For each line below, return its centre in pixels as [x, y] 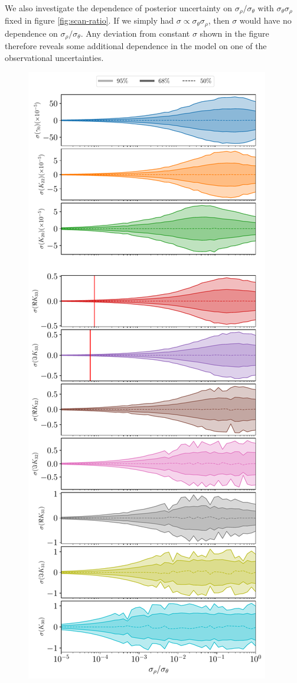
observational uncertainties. [54, 57]
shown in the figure [234, 33]
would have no [265, 20]
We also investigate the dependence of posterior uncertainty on [118, 8]
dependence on [31, 33]
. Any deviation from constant [135, 33]
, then [219, 20]
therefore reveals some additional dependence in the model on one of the [136, 46]
